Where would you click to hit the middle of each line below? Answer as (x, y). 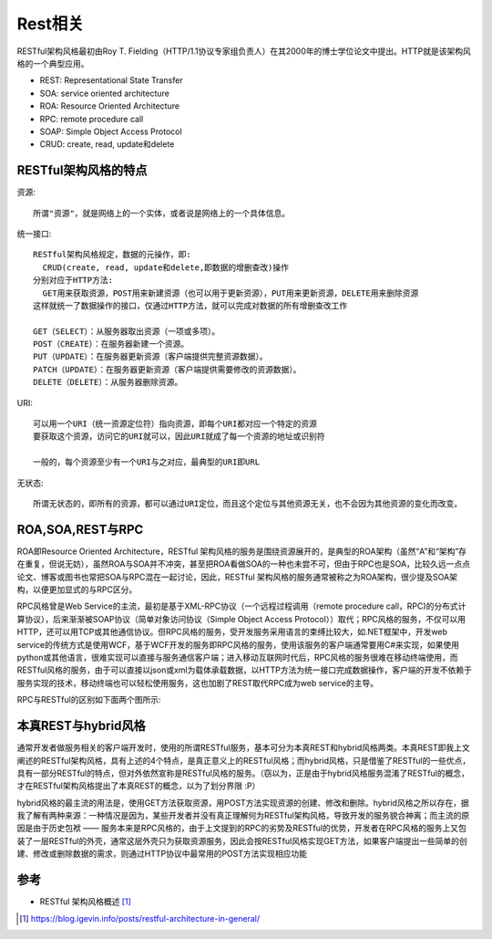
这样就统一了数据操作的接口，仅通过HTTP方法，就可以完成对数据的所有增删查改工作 (190, 305)
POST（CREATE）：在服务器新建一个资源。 (111, 344)
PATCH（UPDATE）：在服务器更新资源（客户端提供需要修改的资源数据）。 (167, 369)
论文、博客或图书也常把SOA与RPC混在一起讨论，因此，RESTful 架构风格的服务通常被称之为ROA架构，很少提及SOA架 (237, 577)
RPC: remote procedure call (92, 119)
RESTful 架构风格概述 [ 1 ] (86, 902)
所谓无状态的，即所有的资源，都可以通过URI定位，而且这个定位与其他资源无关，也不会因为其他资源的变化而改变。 (248, 503)
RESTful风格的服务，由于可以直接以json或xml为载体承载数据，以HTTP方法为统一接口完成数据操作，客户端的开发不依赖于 (245, 670)
